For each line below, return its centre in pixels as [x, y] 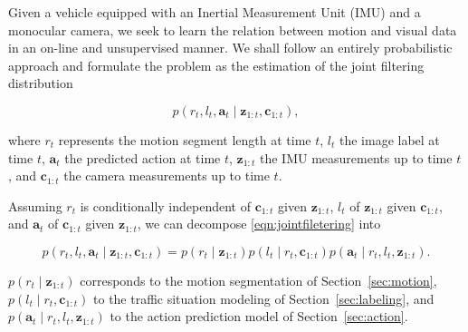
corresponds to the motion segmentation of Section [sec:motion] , [258, 280]
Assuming [35, 205]
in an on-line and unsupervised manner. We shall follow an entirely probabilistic [230, 48]
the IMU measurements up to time [356, 157]
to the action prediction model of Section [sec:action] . [259, 316]
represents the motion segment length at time [185, 139]
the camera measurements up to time [167, 176]
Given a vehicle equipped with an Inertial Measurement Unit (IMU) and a [215, 12]
